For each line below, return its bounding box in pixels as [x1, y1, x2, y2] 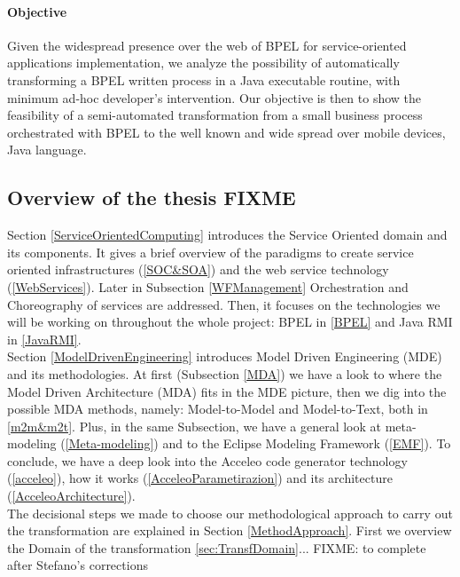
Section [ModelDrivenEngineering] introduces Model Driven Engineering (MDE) [7, 347, 442, 366]
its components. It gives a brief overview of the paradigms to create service [7, 242, 414, 261]
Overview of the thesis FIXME [7, 184, 296, 211]
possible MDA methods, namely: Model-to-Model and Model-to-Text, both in [7, 399, 428, 418]
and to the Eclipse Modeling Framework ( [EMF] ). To [162, 434, 451, 453]
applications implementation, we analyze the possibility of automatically [7, 53, 400, 72]
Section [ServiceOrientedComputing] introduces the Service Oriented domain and [7, 225, 448, 244]
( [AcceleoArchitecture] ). [7, 486, 136, 505]
